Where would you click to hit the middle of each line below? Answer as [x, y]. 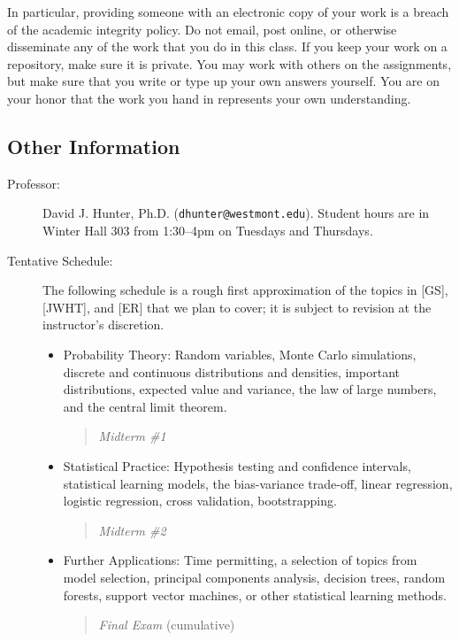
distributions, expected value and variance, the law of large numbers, [250, 389]
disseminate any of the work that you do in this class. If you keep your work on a [227, 46]
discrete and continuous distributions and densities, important [231, 371]
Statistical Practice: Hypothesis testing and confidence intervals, [237, 465]
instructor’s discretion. [103, 324]
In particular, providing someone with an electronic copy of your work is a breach [228, 12]
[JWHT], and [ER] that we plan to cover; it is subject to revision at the [237, 307]
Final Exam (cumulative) [167, 625]
